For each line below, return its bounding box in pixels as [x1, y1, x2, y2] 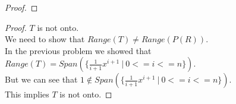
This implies [5, 88, 49, 100]
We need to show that [5, 33, 85, 45]
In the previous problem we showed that [5, 44, 152, 56]
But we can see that [5, 73, 78, 86]
